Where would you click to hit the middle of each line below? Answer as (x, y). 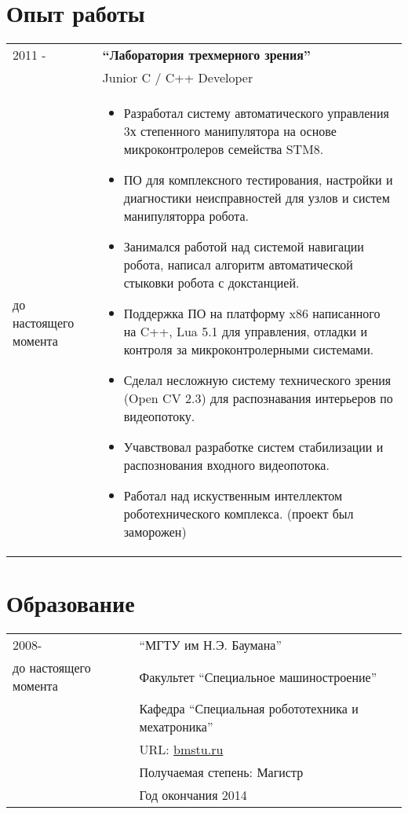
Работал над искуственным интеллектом (233, 496)
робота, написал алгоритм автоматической (238, 265)
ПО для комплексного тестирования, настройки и (258, 180)
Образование (71, 603)
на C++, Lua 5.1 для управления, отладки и (245, 332)
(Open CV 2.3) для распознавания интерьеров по (258, 398)
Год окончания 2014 (193, 795)
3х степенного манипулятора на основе (230, 131)
